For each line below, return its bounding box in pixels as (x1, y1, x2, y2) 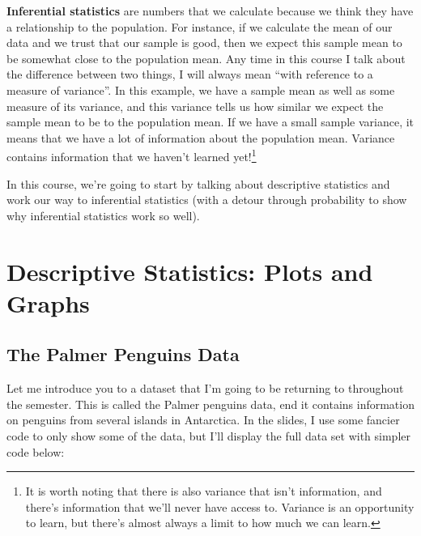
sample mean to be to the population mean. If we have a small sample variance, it (6, 113, 415, 130)
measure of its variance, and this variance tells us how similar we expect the (6, 97, 384, 114)
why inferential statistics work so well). (6, 206, 200, 223)
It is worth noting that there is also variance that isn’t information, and (25, 483, 382, 500)
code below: (6, 443, 65, 460)
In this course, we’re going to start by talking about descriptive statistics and (6, 175, 390, 192)
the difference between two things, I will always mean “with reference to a (6, 66, 373, 83)
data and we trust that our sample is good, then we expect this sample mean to (6, 34, 402, 51)
